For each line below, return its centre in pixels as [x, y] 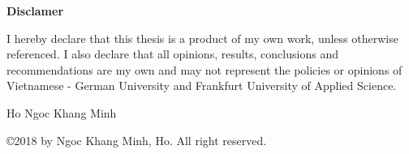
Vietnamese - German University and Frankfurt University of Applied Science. [202, 86]
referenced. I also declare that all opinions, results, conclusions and [172, 54]
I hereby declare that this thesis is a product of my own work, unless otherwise [202, 38]
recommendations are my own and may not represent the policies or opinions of [204, 69]
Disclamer [35, 11]
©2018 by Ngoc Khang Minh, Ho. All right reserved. [137, 140]
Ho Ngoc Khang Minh [62, 112]
